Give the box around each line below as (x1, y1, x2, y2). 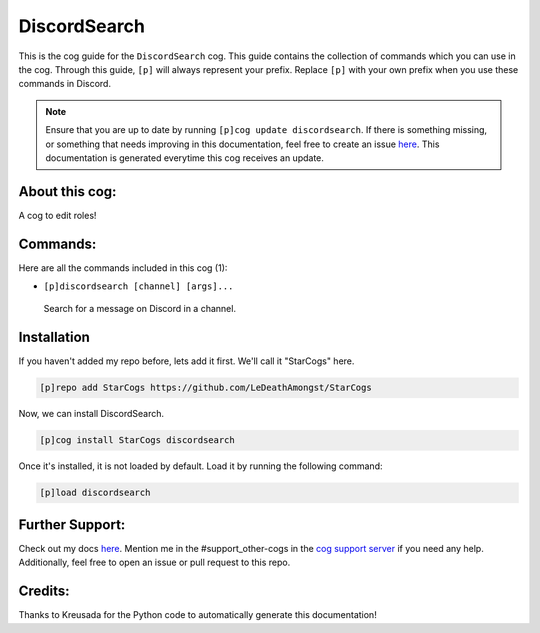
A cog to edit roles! (18, 209, 97, 221)
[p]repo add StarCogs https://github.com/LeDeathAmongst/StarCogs (39, 382, 372, 394)
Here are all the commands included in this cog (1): (18, 261, 228, 274)
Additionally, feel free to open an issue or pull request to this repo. (18, 556, 291, 569)
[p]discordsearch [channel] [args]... (43, 281, 234, 292)
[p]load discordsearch (39, 487, 151, 499)
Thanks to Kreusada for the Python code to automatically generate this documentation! (18, 609, 377, 621)
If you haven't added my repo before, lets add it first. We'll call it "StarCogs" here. (18, 355, 355, 367)
